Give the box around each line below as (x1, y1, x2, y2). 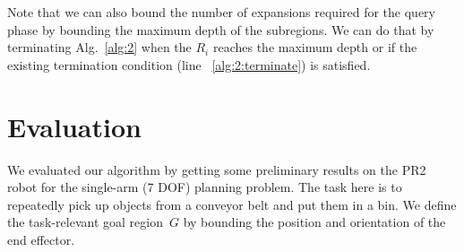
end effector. (7, 230, 75, 248)
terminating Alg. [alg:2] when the (7, 38, 192, 56)
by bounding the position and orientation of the (183, 213, 446, 231)
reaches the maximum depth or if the (212, 38, 417, 56)
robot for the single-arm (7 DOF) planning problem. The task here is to (7, 178, 402, 196)
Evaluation (7, 108, 142, 144)
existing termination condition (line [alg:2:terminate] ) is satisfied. (7, 55, 371, 74)
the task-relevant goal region (7, 213, 163, 231)
